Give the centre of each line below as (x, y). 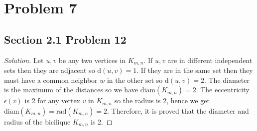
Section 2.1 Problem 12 (65, 39)
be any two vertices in (92, 60)
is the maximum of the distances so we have (71, 90)
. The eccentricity (223, 90)
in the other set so (135, 80)
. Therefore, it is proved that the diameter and (178, 110)
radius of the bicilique (37, 121)
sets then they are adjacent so (50, 70)
